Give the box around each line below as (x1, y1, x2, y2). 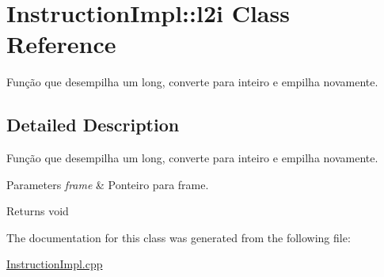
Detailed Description (6, 112, 180, 137)
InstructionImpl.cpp (6, 256, 103, 272)
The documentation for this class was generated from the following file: (6, 229, 351, 245)
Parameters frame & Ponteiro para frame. (6, 176, 209, 192)
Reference (6, 28, 116, 60)
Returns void (6, 203, 69, 219)
